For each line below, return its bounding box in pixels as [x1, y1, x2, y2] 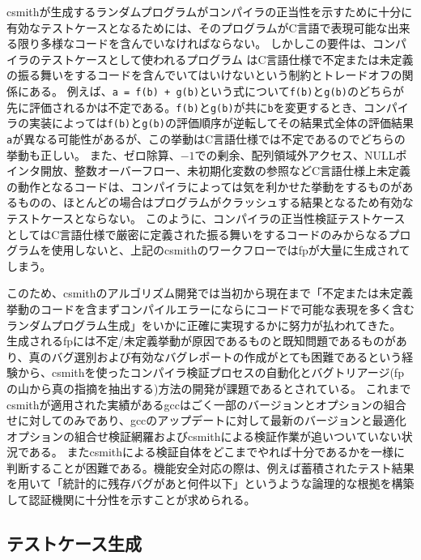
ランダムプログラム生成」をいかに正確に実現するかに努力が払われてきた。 [6, 316, 402, 333]
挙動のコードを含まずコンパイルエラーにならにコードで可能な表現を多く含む [6, 300, 415, 317]
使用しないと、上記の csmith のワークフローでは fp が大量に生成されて [51, 242, 410, 259]
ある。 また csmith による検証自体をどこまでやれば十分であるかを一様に [28, 443, 406, 460]
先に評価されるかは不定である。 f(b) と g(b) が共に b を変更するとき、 [6, 98, 364, 115]
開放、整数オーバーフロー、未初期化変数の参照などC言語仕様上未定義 [40, 162, 410, 179]
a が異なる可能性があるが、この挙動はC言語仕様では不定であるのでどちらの [6, 130, 406, 147]
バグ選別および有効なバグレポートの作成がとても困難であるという [51, 348, 402, 365]
